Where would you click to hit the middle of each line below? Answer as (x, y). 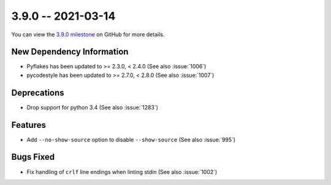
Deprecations (38, 92)
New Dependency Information (70, 52)
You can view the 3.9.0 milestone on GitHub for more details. (88, 34)
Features (29, 125)
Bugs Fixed (33, 157)
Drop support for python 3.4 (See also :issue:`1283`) (93, 107)
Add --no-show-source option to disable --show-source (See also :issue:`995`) (131, 140)
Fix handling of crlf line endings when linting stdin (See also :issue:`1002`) (122, 171)
